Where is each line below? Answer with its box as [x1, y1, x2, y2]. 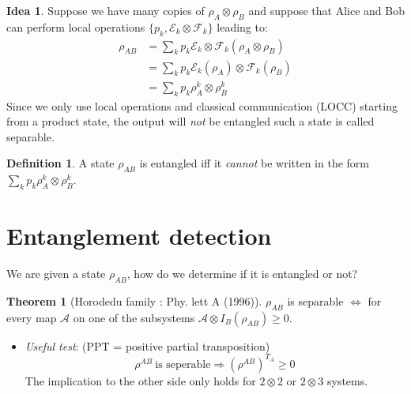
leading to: [217, 18, 268, 35]
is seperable [155, 358, 211, 370]
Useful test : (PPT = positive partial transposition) [25, 337, 270, 354]
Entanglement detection [6, 220, 272, 252]
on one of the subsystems [73, 309, 195, 325]
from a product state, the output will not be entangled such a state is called [6, 113, 375, 129]
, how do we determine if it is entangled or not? [126, 265, 358, 282]
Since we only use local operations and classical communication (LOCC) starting [6, 97, 398, 114]
